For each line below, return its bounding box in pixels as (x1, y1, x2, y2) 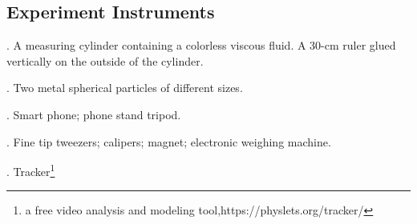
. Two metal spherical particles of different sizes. (6, 79, 243, 96)
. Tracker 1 (6, 161, 55, 179)
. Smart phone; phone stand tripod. (6, 106, 181, 122)
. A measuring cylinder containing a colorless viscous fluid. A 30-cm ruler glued (6, 37, 396, 54)
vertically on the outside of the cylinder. (6, 52, 204, 69)
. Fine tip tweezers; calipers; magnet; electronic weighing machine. (6, 133, 331, 150)
